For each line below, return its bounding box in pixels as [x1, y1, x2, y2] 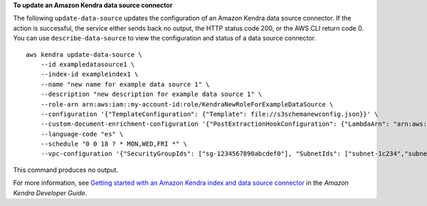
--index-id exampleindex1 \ [40, 70, 139, 78]
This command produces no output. [13, 166, 119, 174]
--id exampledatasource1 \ [40, 60, 135, 68]
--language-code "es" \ [40, 130, 124, 138]
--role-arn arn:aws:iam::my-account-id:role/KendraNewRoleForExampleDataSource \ [40, 100, 334, 108]
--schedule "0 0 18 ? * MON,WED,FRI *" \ [40, 140, 188, 148]
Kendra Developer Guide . [13, 188, 88, 197]
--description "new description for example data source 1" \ [40, 90, 263, 99]
